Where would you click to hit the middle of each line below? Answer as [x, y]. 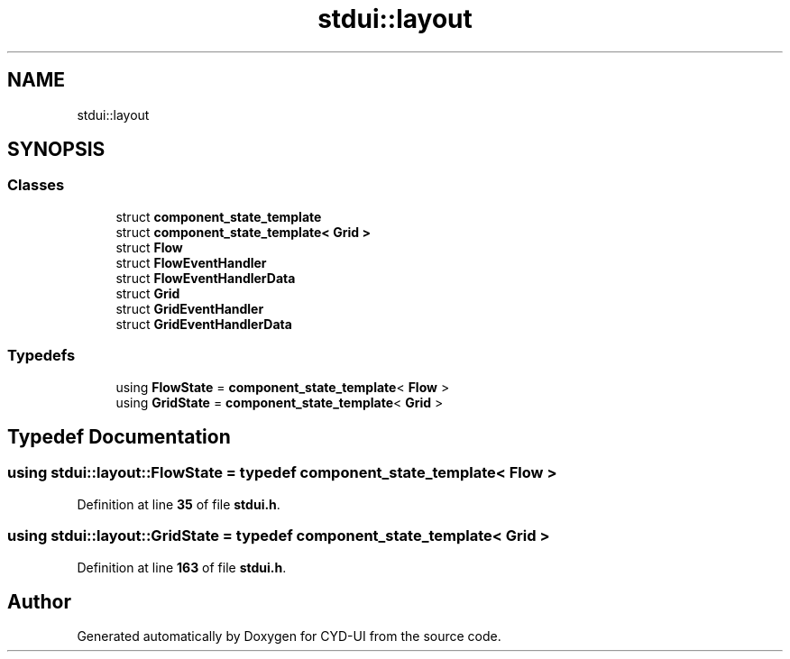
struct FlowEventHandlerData [206, 278]
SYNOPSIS [56, 150]
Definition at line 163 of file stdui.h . [182, 567]
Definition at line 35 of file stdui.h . [179, 504]
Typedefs [41, 356]
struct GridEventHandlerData [204, 324]
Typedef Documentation [119, 436]
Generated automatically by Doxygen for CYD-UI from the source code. [289, 636]
